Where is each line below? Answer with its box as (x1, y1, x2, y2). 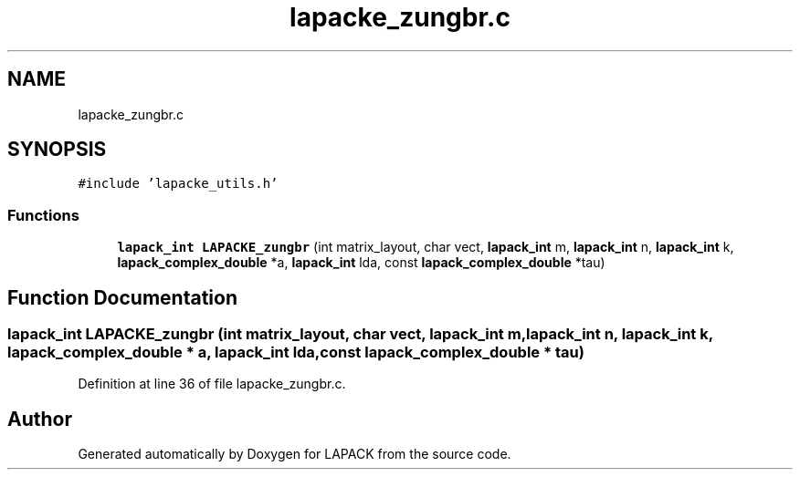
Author (7, 407, 72, 430)
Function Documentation (7, 285, 237, 309)
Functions (7, 205, 79, 224)
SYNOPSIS (7, 138, 107, 161)
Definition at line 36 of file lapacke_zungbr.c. (78, 376, 346, 392)
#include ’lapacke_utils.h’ (78, 176, 279, 192)
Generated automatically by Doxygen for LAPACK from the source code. (78, 446, 511, 462)
